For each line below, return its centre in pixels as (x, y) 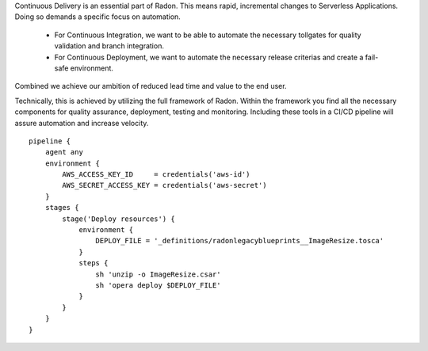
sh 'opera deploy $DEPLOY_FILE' (158, 285)
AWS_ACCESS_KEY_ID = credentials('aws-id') (156, 175)
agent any (64, 152)
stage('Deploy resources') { (119, 219)
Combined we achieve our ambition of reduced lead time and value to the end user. (151, 86)
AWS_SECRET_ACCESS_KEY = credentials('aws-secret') (164, 185)
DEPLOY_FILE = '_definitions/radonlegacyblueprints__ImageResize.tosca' (240, 241)
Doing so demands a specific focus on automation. (98, 17)
